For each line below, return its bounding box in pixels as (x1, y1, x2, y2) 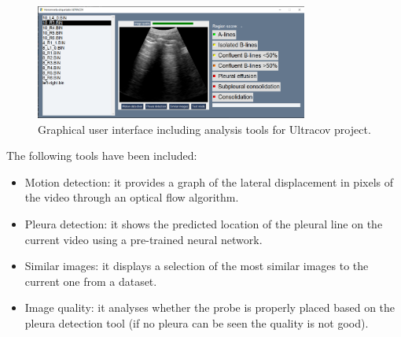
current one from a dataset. (24, 272, 157, 289)
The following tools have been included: (6, 147, 197, 164)
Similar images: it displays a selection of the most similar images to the (24, 257, 369, 274)
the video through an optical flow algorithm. (24, 189, 239, 206)
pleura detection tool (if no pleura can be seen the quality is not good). (24, 315, 369, 331)
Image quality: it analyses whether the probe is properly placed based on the (24, 299, 395, 316)
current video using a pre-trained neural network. (24, 231, 263, 247)
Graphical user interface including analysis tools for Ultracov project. (38, 120, 371, 137)
